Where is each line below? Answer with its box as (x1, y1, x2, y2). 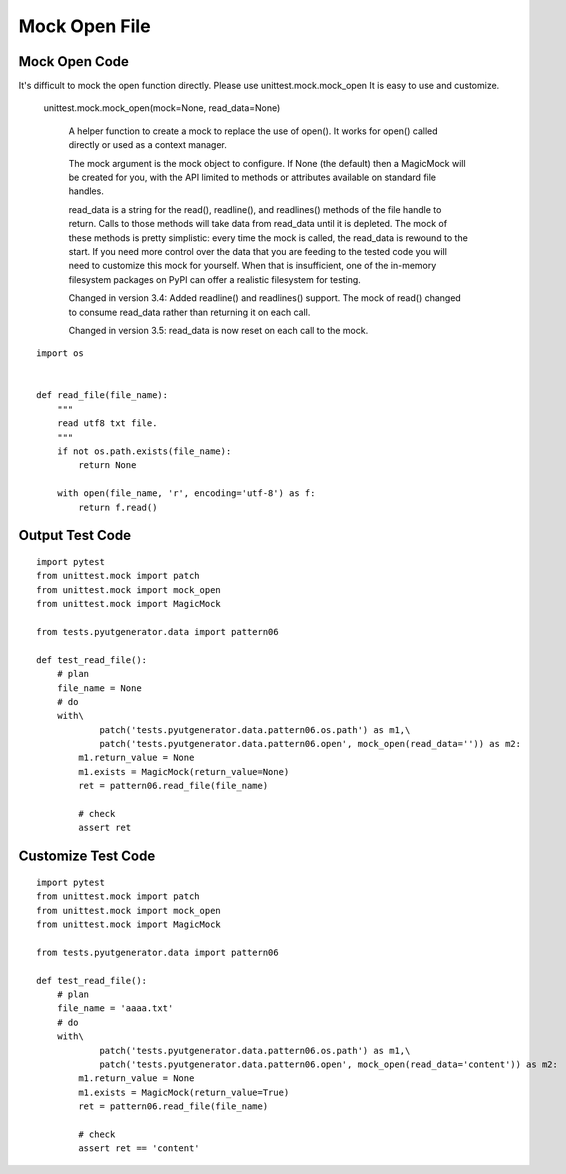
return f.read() (78, 501, 158, 513)
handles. (68, 185, 104, 197)
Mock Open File (18, 15, 151, 37)
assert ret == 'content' (78, 1143, 200, 1154)
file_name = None (56, 682, 142, 694)
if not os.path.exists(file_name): (56, 446, 232, 457)
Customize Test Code (18, 848, 156, 865)
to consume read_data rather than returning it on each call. (68, 306, 311, 318)
